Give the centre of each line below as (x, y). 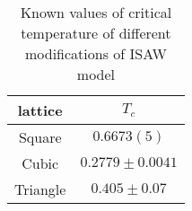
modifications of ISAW (96, 53)
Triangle (40, 189)
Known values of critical (96, 12)
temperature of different (96, 33)
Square (40, 137)
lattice (40, 110)
